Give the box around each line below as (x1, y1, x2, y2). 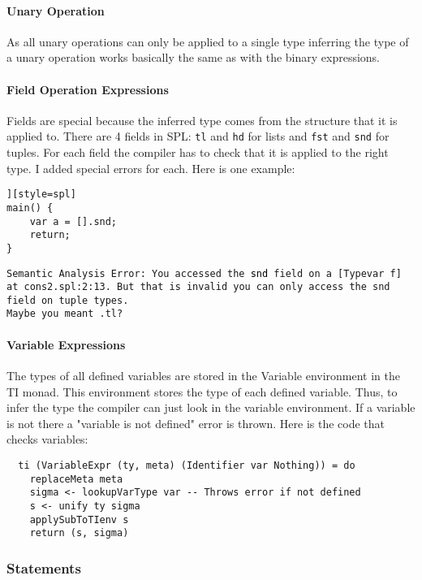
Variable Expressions (6, 335, 126, 353)
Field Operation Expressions (6, 80, 169, 97)
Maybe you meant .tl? (6, 308, 123, 320)
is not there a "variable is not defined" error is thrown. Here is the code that (6, 414, 385, 431)
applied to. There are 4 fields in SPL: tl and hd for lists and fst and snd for (6, 128, 390, 145)
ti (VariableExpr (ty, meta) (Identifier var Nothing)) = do (18, 459, 355, 471)
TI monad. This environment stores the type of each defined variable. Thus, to (6, 383, 398, 400)
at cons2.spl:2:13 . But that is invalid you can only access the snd (6, 281, 390, 293)
